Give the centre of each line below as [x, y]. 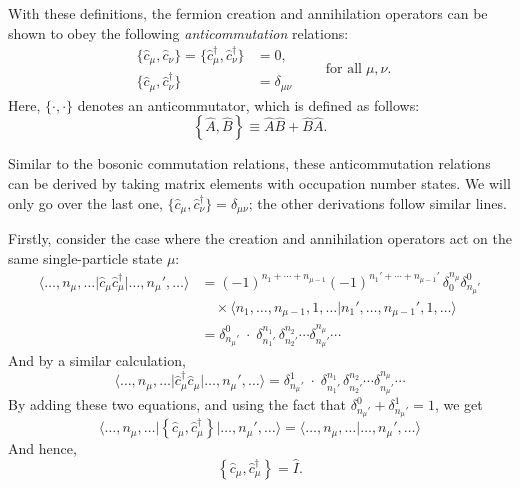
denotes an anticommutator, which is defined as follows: [248, 104]
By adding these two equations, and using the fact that [177, 404]
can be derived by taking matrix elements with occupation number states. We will [259, 182]
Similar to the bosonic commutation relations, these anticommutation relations [249, 163]
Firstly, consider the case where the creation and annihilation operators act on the [260, 237]
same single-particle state [85, 257]
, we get [458, 404]
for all [343, 68]
